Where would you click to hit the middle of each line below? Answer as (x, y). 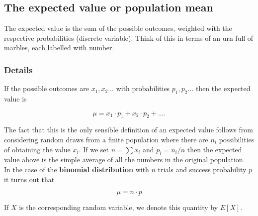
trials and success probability (202, 169)
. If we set (94, 149)
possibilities (237, 139)
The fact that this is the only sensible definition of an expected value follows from (129, 130)
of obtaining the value (37, 149)
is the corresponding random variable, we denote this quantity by (119, 207)
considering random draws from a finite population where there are (106, 139)
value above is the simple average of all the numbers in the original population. (125, 160)
